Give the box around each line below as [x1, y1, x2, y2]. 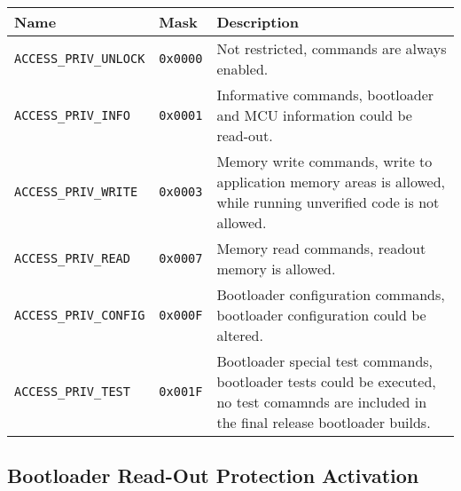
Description [216, 12, 300, 32]
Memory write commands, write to [216, 151, 433, 171]
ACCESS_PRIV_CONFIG [14, 307, 145, 322]
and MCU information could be [216, 105, 412, 125]
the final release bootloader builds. [216, 412, 431, 432]
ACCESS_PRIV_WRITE [14, 185, 138, 199]
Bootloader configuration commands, [216, 284, 445, 305]
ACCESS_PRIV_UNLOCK [14, 51, 145, 66]
